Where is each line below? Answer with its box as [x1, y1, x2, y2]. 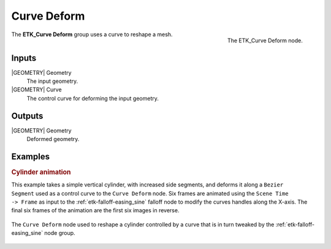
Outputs [11, 110, 44, 121]
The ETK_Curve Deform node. [227, 37, 303, 44]
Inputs [11, 53, 37, 63]
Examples [11, 151, 50, 162]
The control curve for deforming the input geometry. [26, 94, 159, 102]
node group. [44, 229, 76, 237]
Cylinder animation [11, 168, 71, 176]
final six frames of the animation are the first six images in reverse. [11, 207, 180, 214]
